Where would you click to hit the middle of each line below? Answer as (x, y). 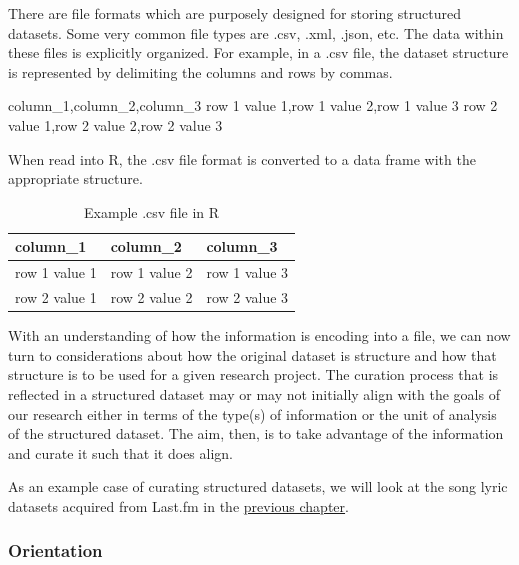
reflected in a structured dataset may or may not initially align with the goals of (254, 393)
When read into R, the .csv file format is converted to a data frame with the (242, 158)
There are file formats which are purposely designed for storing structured (235, 13)
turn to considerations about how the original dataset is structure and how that (252, 354)
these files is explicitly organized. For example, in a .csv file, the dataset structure (258, 52)
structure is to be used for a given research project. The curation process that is (253, 374)
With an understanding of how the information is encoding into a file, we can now (259, 335)
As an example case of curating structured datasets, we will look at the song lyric (258, 486)
